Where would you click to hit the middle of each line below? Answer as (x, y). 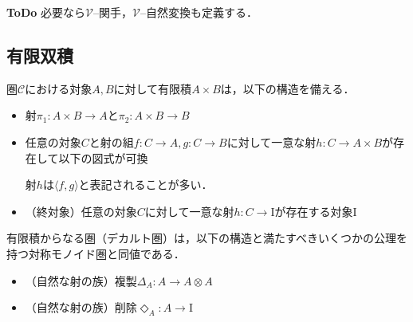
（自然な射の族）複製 (81, 280)
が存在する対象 (314, 211)
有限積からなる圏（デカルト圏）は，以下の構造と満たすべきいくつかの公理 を (207, 238)
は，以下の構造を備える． (287, 88)
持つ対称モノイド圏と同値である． (96, 253)
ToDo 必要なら (46, 12)
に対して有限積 (153, 88)
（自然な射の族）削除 (81, 307)
